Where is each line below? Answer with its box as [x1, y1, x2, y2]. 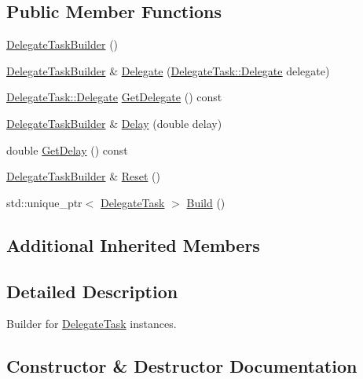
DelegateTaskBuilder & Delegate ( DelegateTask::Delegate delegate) [6, 62, 330, 78]
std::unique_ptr [6, 194, 82, 210]
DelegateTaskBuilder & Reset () [6, 168, 160, 184]
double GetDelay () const [6, 141, 128, 158]
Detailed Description [6, 279, 178, 303]
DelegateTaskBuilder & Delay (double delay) [6, 115, 222, 131]
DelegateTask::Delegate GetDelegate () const [6, 89, 222, 105]
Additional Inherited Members [6, 232, 260, 257]
